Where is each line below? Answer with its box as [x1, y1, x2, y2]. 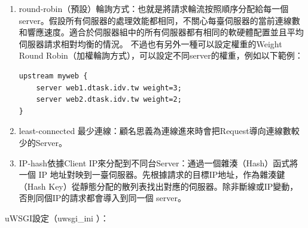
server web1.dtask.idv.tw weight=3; [36, 83, 182, 92]
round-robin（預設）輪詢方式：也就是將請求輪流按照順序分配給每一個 [19, 2, 289, 14]
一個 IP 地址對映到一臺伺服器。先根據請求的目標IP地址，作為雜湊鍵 [19, 168, 285, 181]
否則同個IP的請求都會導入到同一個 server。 [19, 191, 186, 204]
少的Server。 [19, 136, 67, 148]
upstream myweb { [19, 71, 88, 80]
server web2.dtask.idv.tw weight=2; [36, 95, 182, 104]
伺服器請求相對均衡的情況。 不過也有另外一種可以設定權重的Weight [19, 37, 282, 50]
